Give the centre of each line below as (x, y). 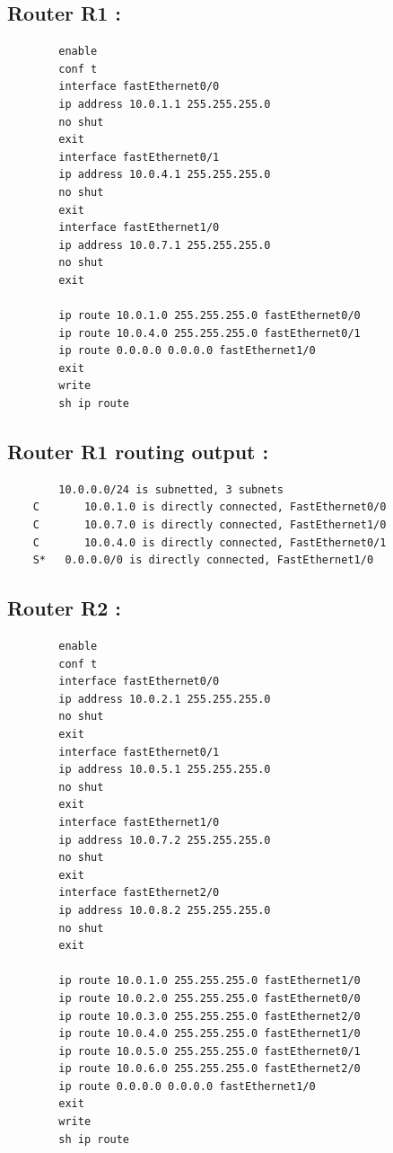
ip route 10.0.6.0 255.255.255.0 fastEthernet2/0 (210, 1069)
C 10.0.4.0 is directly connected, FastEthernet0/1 (210, 542)
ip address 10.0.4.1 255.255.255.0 (165, 175)
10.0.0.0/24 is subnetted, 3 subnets (171, 489)
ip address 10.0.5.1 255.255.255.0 (165, 770)
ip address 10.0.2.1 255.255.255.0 (165, 699)
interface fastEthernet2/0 (139, 893)
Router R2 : (65, 608)
